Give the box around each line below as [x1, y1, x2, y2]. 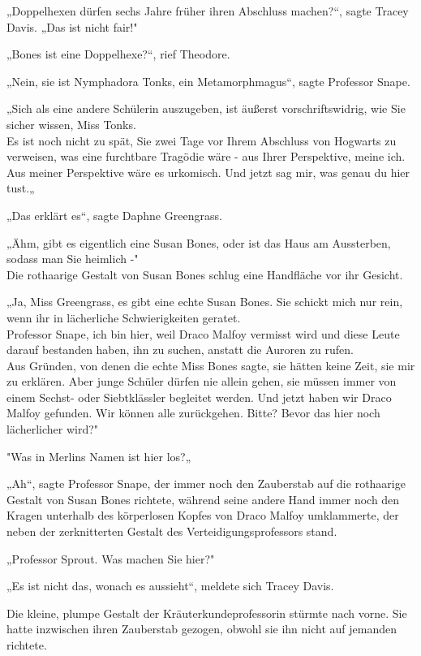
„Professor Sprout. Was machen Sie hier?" [6, 550, 215, 567]
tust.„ [6, 179, 35, 196]
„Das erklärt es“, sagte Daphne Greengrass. [6, 206, 222, 223]
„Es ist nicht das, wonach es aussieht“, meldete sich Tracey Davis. [6, 577, 334, 594]
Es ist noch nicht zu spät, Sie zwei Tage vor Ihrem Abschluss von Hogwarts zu [6, 132, 397, 149]
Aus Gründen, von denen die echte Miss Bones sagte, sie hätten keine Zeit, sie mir [6, 356, 415, 373]
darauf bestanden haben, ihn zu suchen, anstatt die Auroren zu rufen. [6, 341, 354, 358]
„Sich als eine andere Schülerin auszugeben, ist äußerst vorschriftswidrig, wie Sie [6, 100, 406, 117]
